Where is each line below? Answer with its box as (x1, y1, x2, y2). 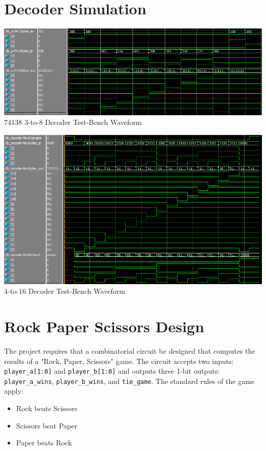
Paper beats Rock (16, 437, 72, 448)
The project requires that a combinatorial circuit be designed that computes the (4, 345, 255, 356)
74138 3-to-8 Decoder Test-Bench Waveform (4, 117, 142, 127)
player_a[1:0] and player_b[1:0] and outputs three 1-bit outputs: (4, 366, 220, 376)
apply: (4, 385, 24, 396)
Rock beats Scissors (16, 403, 78, 414)
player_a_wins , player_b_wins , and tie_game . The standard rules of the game (4, 375, 255, 386)
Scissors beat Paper (16, 420, 77, 431)
